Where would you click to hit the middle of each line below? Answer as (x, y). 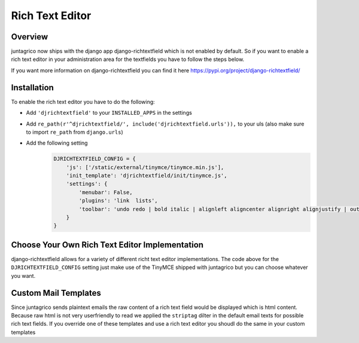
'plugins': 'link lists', (118, 201)
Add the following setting (57, 143)
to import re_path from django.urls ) (75, 132)
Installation (32, 88)
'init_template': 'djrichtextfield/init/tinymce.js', (147, 176)
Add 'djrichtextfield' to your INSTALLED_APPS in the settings (109, 113)
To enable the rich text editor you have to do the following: (83, 102)
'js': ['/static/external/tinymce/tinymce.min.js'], (145, 167)
